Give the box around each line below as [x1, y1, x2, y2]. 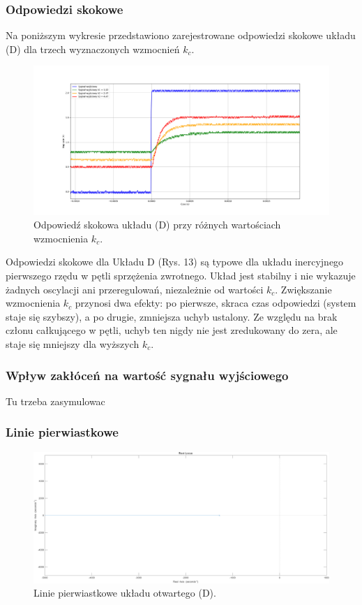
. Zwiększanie [275, 282, 332, 296]
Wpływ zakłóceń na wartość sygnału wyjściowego [6, 366, 289, 384]
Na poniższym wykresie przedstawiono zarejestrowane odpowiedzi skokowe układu [6, 28, 356, 43]
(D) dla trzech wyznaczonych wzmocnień [6, 41, 180, 56]
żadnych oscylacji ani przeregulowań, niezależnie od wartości [6, 282, 264, 296]
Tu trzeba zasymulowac [6, 393, 105, 408]
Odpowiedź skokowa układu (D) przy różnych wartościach [33, 217, 281, 232]
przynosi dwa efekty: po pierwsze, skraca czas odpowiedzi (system [75, 296, 356, 310]
